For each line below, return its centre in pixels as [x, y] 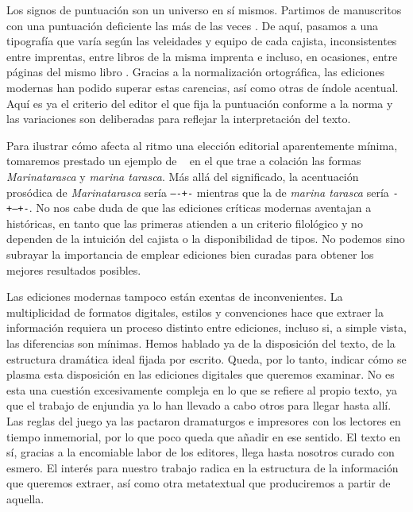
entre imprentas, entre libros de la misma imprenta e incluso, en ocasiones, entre [202, 56]
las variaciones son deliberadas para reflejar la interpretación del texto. [179, 119]
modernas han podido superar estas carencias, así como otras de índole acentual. [203, 87]
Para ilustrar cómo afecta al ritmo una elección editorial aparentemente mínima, [202, 145]
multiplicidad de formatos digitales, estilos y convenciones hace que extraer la [195, 312]
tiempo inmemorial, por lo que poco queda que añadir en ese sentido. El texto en [204, 436]
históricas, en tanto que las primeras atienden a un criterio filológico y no [185, 223]
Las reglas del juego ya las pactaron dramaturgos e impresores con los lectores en [204, 420]
